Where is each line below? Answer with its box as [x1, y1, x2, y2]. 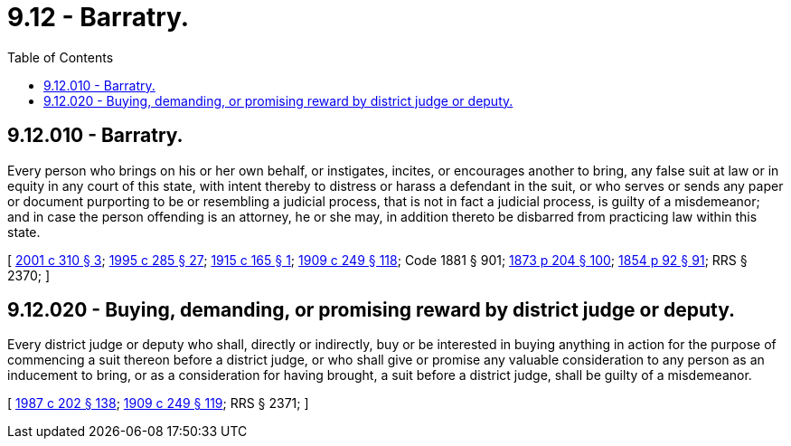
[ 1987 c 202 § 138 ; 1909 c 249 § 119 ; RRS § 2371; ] [7, 395, 309, 412]
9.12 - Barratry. [7, 2, 190, 33]
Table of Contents [7, 49, 114, 65]
